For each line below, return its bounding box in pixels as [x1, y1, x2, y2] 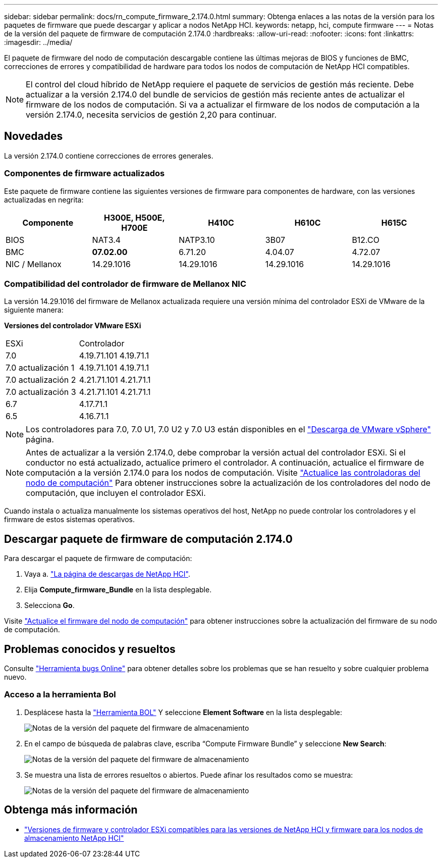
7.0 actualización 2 [6, 375, 76, 385]
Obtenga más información [4, 803, 138, 817]
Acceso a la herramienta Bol [4, 689, 116, 700]
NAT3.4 [92, 234, 121, 245]
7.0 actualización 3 [6, 387, 76, 397]
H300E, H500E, [104, 212, 165, 223]
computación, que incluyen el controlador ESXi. [26, 488, 206, 498]
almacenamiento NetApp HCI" [24, 833, 124, 842]
